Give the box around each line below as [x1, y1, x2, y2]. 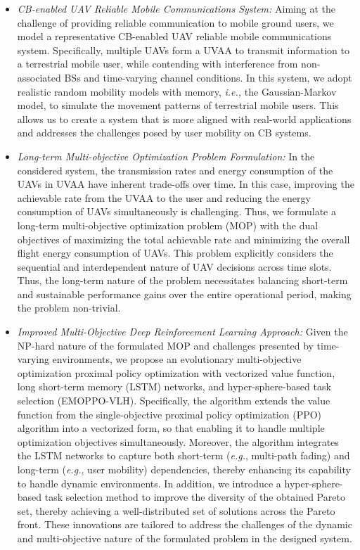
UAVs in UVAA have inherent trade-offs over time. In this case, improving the [17, 177, 354, 191]
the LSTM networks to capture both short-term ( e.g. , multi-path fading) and [17, 448, 350, 463]
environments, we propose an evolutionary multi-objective [52, 352, 302, 366]
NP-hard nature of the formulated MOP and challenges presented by [17, 338, 314, 352]
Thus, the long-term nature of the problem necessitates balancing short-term [17, 273, 348, 288]
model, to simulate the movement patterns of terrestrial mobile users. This [17, 98, 339, 113]
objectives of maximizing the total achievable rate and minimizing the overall [17, 231, 350, 246]
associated [17, 70, 61, 84]
